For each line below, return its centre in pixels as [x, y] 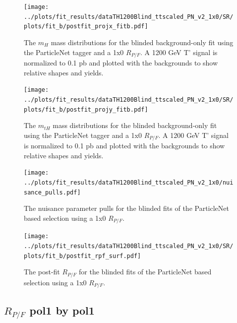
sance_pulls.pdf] [52, 192]
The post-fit [42, 272]
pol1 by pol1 [62, 310]
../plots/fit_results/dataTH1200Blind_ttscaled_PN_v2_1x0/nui [129, 183]
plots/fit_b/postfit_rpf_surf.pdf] [83, 256]
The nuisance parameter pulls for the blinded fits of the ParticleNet [126, 208]
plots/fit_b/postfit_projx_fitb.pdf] [86, 27]
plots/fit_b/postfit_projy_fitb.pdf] [86, 109]
